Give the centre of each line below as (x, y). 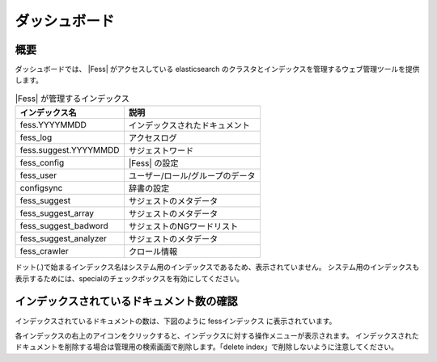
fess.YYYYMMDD (53, 125)
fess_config (42, 163)
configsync (41, 188)
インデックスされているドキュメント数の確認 (126, 302)
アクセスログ (153, 138)
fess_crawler (44, 251)
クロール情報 (153, 252)
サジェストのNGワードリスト (183, 226)
